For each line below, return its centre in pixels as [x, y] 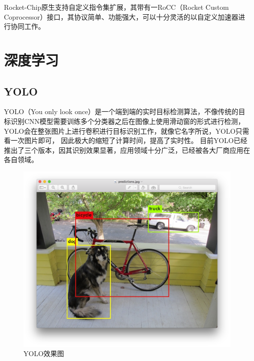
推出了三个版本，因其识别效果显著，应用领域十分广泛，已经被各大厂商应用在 [127, 150]
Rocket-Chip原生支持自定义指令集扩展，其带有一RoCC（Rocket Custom [116, 7]
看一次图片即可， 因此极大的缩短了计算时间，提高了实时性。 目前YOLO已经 [126, 140]
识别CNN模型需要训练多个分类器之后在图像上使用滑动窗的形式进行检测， [128, 121]
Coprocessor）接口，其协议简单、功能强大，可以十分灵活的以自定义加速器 [121, 16]
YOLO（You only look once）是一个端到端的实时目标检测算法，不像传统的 [121, 111]
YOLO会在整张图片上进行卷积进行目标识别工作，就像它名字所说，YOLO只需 [127, 131]
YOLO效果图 [44, 353]
